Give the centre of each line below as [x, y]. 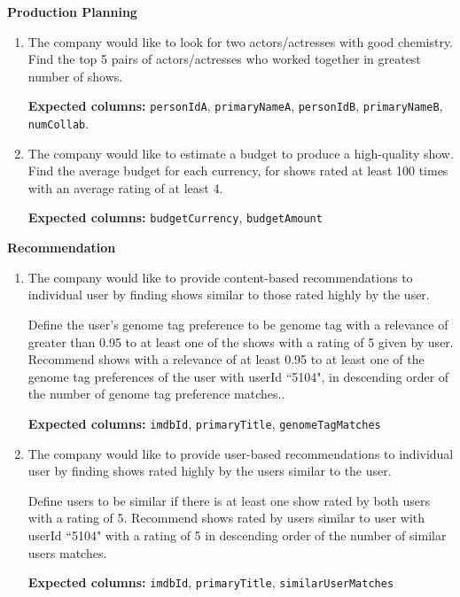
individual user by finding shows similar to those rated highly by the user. [229, 295]
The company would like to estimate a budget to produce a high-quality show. [241, 153]
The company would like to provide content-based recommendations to [220, 277]
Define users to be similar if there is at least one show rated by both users [229, 500]
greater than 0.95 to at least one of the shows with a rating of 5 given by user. [241, 341]
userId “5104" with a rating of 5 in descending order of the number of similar [237, 535]
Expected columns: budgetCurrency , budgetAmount [175, 217]
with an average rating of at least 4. [125, 187]
